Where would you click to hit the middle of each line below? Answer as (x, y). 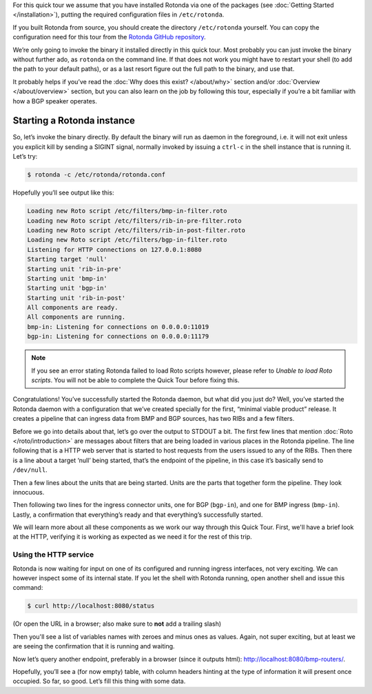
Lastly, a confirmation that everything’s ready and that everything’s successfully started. (138, 515)
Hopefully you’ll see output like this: (63, 192)
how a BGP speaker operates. (55, 101)
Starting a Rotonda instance (74, 121)
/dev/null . (30, 470)
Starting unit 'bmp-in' (68, 278)
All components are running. (76, 317)
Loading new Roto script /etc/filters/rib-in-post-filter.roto (136, 230)
